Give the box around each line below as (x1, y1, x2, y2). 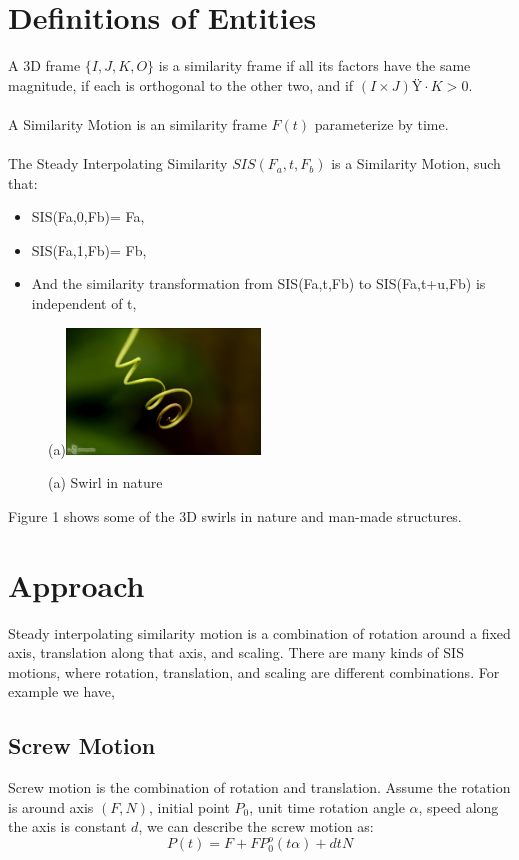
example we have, (8, 681, 115, 702)
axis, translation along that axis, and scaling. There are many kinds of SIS (8, 642, 464, 663)
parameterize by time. (314, 113, 449, 134)
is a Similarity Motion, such (331, 153, 501, 174)
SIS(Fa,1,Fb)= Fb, (31, 239, 147, 260)
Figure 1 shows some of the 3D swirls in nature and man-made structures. (8, 505, 462, 526)
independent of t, (31, 293, 137, 314)
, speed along (418, 796, 499, 817)
